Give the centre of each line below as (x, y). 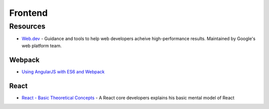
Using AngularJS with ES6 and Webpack (63, 71)
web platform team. (42, 46)
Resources (27, 26)
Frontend (28, 13)
